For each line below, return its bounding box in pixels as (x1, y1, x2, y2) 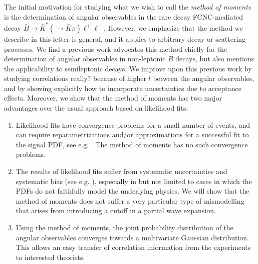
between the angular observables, (153, 73, 254, 83)
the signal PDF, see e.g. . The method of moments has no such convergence (16, 139, 248, 149)
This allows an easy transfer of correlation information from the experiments (16, 242, 251, 252)
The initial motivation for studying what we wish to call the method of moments (4, 2, 251, 12)
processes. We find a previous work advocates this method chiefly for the (4, 43, 227, 54)
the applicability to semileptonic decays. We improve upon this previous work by (4, 63, 252, 73)
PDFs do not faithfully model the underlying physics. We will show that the (16, 186, 249, 196)
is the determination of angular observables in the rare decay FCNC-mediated (4, 11, 243, 22)
